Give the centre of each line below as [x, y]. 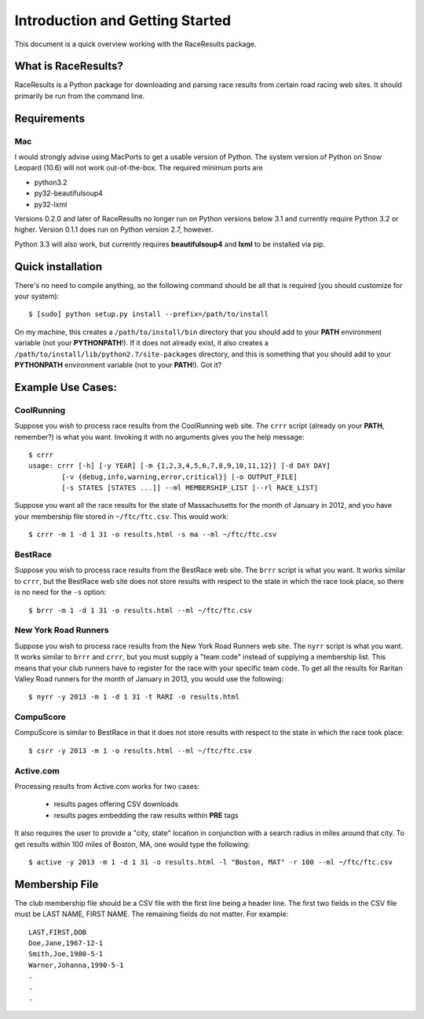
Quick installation [58, 267]
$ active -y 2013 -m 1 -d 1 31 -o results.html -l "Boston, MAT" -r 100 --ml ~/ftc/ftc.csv [210, 862]
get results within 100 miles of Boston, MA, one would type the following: [132, 844]
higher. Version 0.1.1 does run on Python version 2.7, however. [114, 230]
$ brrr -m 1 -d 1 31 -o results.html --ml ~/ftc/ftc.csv [141, 610]
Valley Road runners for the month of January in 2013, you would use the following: [149, 678]
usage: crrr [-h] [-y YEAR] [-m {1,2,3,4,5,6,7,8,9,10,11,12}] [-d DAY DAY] [180, 466]
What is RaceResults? [69, 66]
